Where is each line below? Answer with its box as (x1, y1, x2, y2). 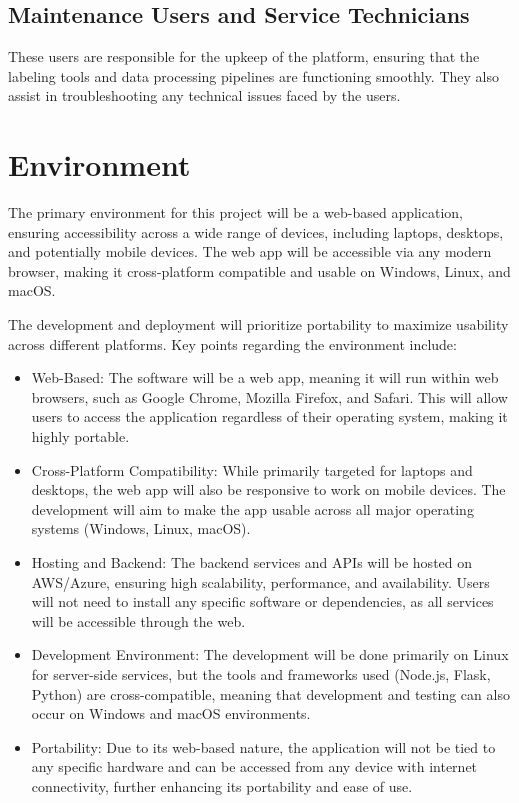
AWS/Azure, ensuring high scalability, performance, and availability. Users (31, 571, 490, 592)
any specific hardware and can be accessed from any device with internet (31, 756, 478, 777)
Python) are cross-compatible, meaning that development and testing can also (31, 683, 510, 704)
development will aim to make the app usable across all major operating (31, 498, 474, 519)
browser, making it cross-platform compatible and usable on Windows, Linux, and (8, 260, 511, 281)
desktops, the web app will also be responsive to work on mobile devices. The (31, 479, 506, 500)
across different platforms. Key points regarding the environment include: (8, 333, 457, 354)
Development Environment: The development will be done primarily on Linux (31, 644, 509, 665)
